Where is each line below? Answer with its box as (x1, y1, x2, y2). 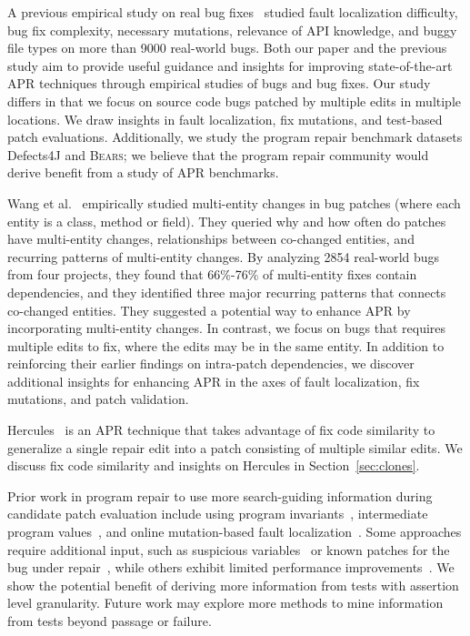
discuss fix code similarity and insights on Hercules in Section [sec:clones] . (7, 456, 420, 475)
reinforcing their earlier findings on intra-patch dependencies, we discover (7, 354, 415, 373)
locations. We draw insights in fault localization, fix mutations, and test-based (7, 109, 443, 128)
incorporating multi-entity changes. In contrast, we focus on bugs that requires (7, 318, 446, 338)
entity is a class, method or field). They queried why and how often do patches (7, 211, 446, 230)
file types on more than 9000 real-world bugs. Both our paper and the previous (7, 38, 447, 57)
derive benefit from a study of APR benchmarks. (7, 163, 279, 182)
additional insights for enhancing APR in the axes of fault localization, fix (7, 371, 420, 390)
